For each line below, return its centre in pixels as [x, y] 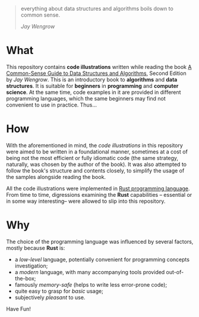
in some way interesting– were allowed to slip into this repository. [86, 201]
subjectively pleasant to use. [50, 297]
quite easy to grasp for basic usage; [59, 291]
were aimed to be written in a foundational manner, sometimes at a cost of [97, 152]
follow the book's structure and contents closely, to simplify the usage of [95, 170]
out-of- [175, 272]
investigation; [31, 266]
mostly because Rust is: [36, 248]
